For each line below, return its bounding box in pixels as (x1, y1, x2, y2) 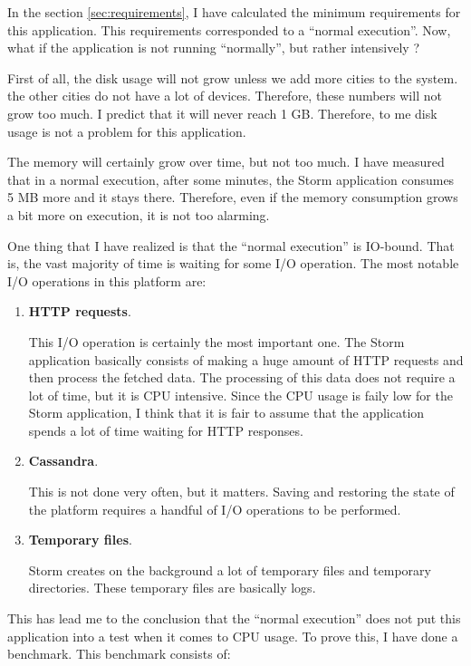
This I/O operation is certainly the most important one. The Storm (28, 332, 405, 351)
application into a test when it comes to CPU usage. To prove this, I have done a (7, 626, 458, 645)
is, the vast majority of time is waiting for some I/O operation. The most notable (7, 254, 459, 273)
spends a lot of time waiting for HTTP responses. (28, 420, 303, 439)
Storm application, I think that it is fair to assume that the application (28, 403, 425, 422)
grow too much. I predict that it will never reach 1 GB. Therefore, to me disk (7, 103, 437, 122)
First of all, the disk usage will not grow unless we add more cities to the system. (7, 68, 458, 87)
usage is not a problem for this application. (7, 121, 246, 140)
